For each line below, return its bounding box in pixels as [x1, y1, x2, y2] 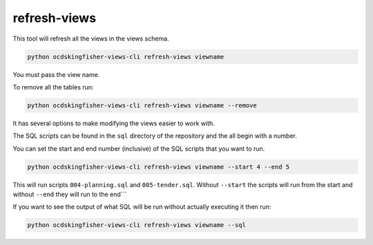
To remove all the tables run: [12, 83, 94, 91]
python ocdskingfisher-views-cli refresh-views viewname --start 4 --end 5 [27, 162, 290, 171]
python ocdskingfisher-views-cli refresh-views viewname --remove [27, 101, 257, 109]
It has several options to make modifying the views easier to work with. [12, 119, 216, 127]
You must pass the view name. [12, 70, 100, 78]
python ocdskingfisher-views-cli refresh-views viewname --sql [27, 221, 247, 229]
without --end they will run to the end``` [12, 190, 127, 199]
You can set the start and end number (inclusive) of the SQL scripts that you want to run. [12, 145, 265, 153]
